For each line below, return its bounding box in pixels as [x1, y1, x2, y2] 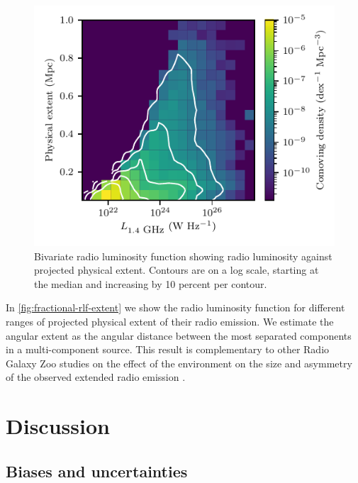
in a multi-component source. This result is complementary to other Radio [6, 342, 330, 357]
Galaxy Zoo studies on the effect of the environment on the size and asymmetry [6, 355, 352, 370]
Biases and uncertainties [6, 460, 188, 482]
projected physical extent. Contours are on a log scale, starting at [34, 262, 319, 277]
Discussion [6, 411, 110, 440]
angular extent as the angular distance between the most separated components [6, 328, 352, 343]
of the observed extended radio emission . [6, 370, 186, 384]
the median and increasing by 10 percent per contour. [34, 276, 267, 291]
